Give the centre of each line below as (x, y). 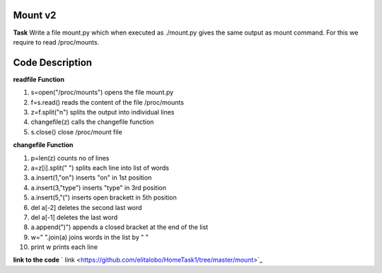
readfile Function (39, 79)
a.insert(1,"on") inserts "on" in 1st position (91, 178)
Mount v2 (35, 15)
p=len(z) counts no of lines (70, 158)
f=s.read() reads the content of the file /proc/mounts (107, 102)
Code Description (52, 63)
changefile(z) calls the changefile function (92, 122)
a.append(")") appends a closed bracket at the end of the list (120, 227)
